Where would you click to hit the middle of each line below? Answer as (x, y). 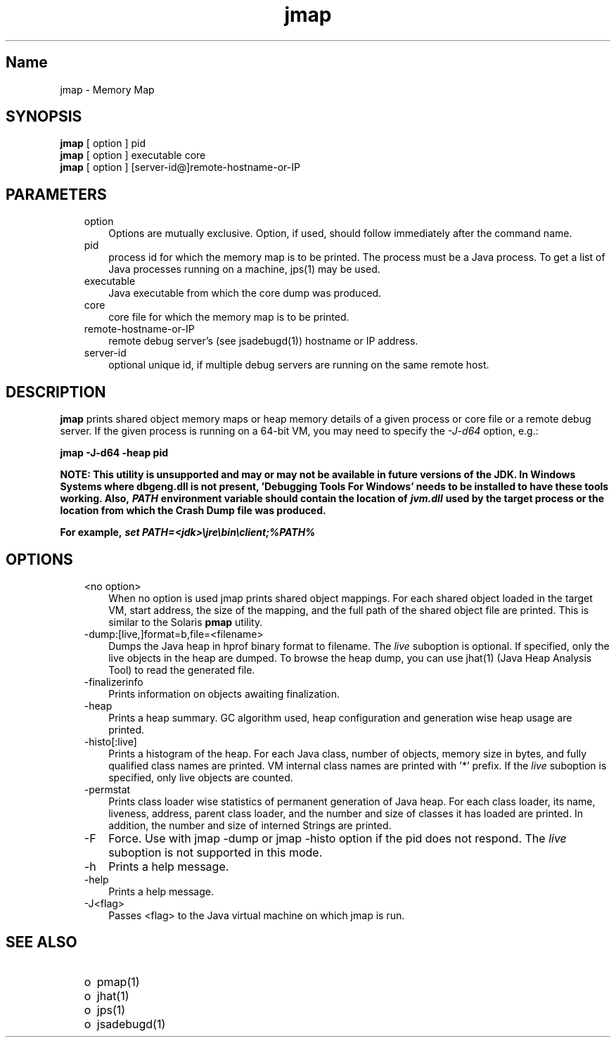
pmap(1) (118, 981)
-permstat (107, 789)
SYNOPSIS (44, 117)
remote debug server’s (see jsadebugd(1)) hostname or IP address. (263, 341)
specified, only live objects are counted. (201, 777)
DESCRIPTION (56, 392)
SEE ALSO (41, 942)
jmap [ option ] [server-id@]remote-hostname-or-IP (180, 167)
